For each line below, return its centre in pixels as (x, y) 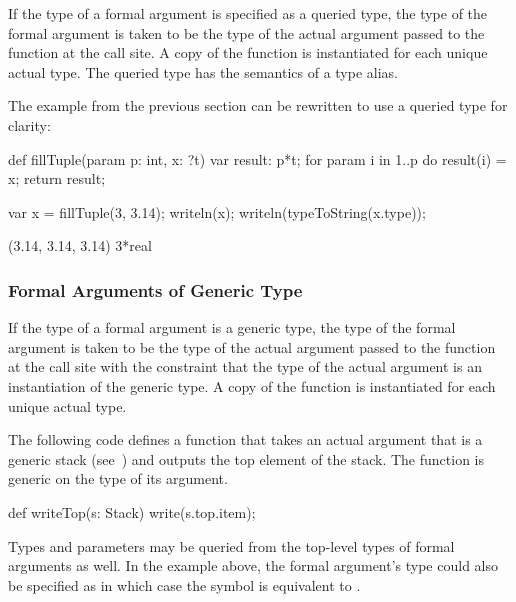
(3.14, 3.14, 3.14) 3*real (80, 245)
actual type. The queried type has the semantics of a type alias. (203, 71)
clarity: (29, 124)
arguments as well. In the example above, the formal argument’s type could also (253, 565)
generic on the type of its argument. (118, 478)
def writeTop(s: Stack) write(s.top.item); (132, 511)
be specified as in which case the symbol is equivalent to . (184, 584)
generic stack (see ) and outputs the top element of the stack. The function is (246, 458)
